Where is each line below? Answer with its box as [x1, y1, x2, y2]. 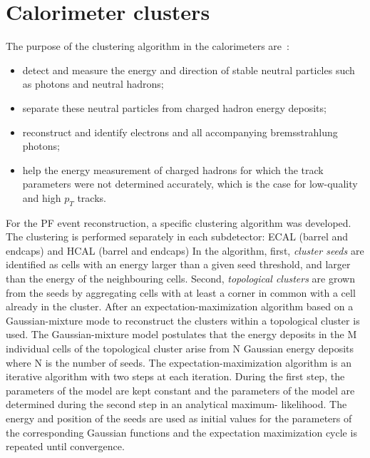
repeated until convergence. [6, 439, 125, 454]
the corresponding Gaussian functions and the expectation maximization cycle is [6, 424, 357, 439]
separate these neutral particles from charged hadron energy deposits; [22, 100, 327, 115]
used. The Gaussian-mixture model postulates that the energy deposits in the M [6, 327, 357, 342]
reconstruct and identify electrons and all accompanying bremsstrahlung [22, 124, 338, 139]
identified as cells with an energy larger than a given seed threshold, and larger [6, 257, 351, 272]
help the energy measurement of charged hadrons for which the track [22, 162, 324, 177]
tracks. [77, 190, 106, 205]
